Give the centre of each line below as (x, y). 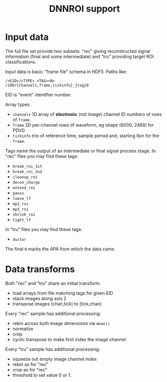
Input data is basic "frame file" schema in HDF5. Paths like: (66, 72)
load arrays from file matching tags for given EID (63, 293)
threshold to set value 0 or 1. (42, 375)
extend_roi (24, 188)
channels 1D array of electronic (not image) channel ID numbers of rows (87, 114)
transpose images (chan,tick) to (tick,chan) (57, 304)
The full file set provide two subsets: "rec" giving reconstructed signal (78, 51)
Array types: (18, 104)
